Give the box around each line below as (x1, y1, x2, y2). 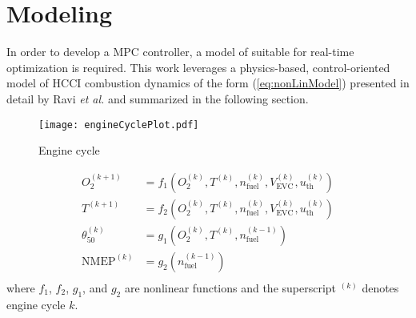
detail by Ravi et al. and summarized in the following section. (6, 90, 309, 107)
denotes (362, 279, 399, 296)
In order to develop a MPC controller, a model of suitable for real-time (6, 43, 354, 60)
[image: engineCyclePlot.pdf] (38, 119, 199, 131)
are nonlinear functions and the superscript (124, 279, 337, 296)
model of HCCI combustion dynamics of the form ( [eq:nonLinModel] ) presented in (6, 74, 410, 91)
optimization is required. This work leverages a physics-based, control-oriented (6, 58, 390, 75)
